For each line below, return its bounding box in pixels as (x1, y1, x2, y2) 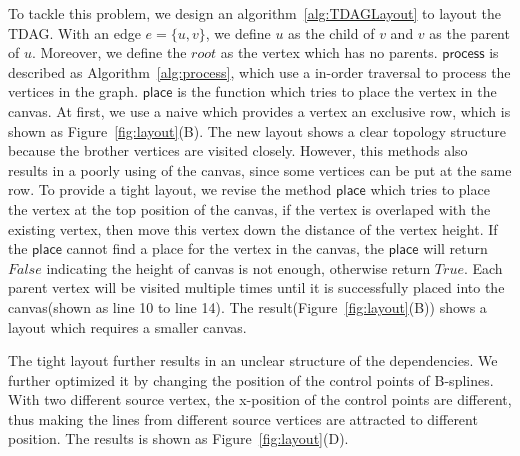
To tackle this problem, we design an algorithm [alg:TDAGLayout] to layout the (8, 3, 502, 23)
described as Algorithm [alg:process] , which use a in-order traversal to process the (8, 61, 511, 82)
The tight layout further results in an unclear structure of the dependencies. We (8, 350, 498, 371)
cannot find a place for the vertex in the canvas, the (66, 238, 385, 259)
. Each (463, 257, 503, 278)
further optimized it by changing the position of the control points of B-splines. (8, 369, 494, 390)
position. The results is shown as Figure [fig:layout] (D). (8, 428, 349, 449)
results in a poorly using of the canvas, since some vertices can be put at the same (8, 159, 512, 180)
